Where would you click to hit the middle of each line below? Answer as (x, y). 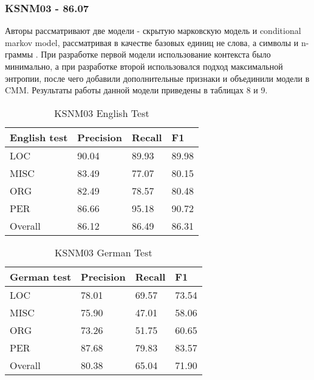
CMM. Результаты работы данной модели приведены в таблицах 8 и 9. (136, 90)
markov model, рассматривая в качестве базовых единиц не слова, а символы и (152, 42)
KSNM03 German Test (104, 252)
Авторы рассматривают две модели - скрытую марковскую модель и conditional (153, 31)
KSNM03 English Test (102, 113)
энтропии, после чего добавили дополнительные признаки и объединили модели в (157, 78)
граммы (19, 54)
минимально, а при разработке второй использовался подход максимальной (144, 66)
